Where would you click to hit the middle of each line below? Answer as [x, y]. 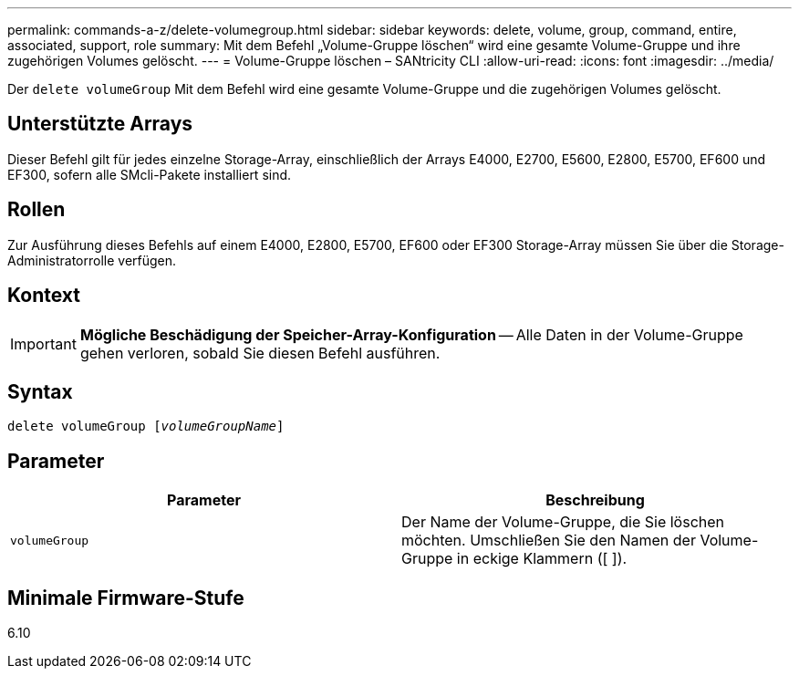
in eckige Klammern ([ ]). [542, 559]
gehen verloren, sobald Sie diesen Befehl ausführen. [260, 353]
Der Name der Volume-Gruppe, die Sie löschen [563, 522]
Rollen [36, 210]
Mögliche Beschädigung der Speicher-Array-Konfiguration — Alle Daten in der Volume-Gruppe [411, 334]
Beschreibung [595, 500]
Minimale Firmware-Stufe [126, 598]
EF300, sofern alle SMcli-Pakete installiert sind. [150, 174]
